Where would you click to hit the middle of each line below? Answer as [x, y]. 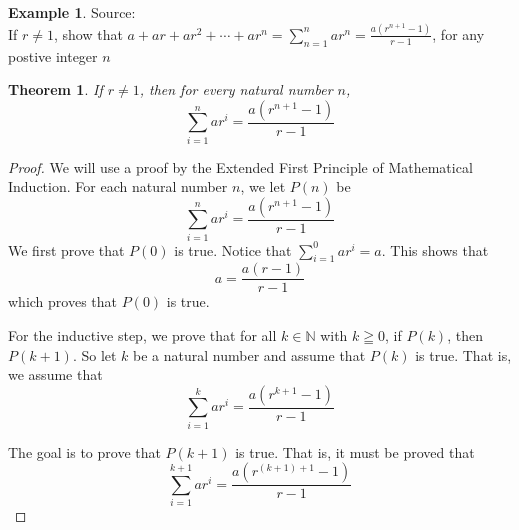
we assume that [55, 374]
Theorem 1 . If [55, 89]
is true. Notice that [233, 249]
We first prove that [66, 249]
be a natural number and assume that [249, 354]
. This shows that [435, 249]
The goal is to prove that [84, 451]
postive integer [53, 55]
